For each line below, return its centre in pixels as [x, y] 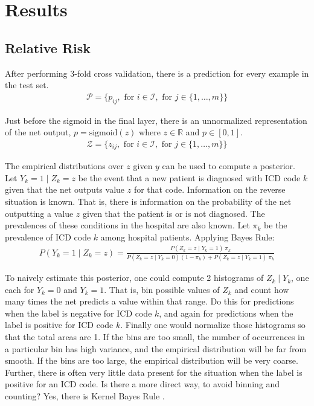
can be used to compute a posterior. [229, 166]
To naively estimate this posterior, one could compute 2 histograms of [134, 278]
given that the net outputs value [65, 189]
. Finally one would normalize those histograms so [213, 325]
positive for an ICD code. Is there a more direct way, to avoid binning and [143, 384]
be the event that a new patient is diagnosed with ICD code [189, 177]
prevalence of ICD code [48, 237]
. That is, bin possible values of [162, 289]
